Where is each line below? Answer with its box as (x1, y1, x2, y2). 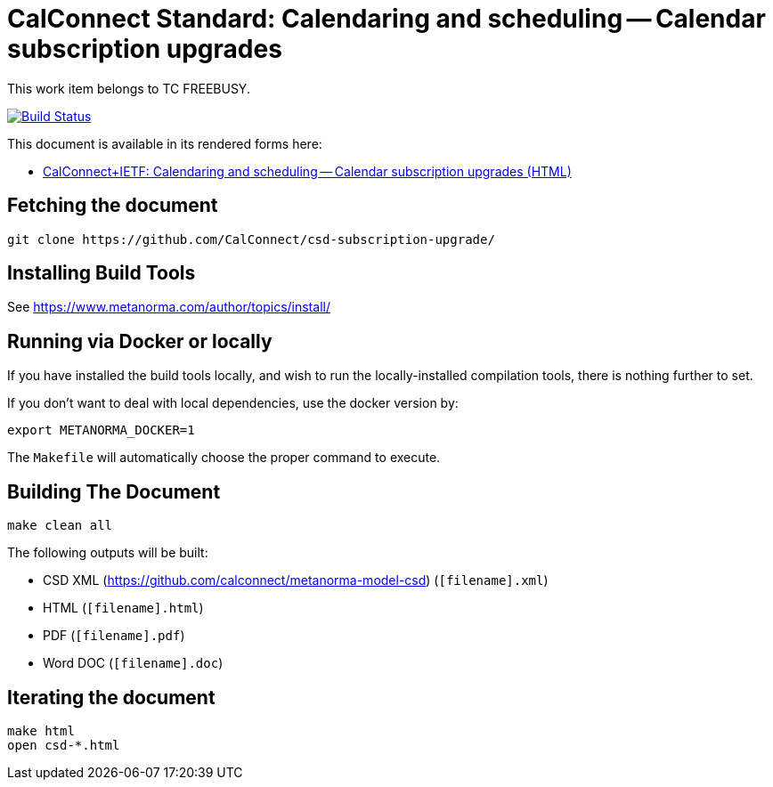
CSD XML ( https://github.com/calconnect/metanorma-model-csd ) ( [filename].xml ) (43, 572, 549, 588)
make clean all (7, 518, 113, 533)
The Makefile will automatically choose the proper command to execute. (7, 450, 441, 466)
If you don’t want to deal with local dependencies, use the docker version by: (7, 395, 459, 411)
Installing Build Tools (7, 262, 196, 285)
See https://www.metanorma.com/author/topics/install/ (7, 299, 330, 315)
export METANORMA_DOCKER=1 (7, 423, 195, 438)
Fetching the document (7, 194, 218, 217)
